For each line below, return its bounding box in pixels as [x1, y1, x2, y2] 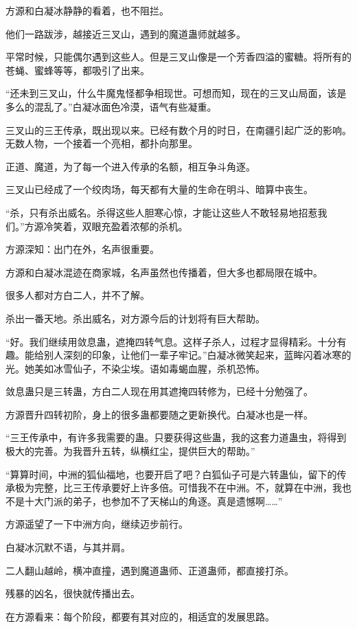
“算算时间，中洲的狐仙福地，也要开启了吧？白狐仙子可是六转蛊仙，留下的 [5, 467, 337, 481]
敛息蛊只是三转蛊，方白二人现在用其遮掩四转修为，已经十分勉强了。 [5, 384, 313, 399]
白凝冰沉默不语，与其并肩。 [5, 540, 130, 554]
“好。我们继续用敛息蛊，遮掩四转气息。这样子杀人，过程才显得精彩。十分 [5, 334, 337, 348]
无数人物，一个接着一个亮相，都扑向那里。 [5, 136, 198, 150]
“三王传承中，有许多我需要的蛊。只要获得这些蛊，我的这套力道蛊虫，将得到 [5, 430, 347, 445]
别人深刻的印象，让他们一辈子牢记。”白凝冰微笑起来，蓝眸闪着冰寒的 [43, 348, 352, 362]
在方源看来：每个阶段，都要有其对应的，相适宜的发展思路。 [5, 609, 275, 623]
